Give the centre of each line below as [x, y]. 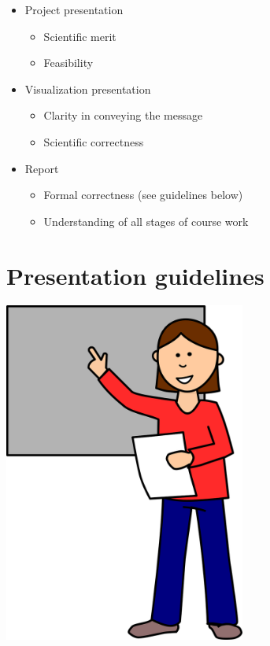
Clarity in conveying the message [123, 115]
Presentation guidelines [135, 275]
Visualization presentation [88, 89]
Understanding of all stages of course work [146, 221]
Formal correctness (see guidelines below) [143, 195]
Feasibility [68, 63]
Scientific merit [80, 36]
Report [42, 168]
